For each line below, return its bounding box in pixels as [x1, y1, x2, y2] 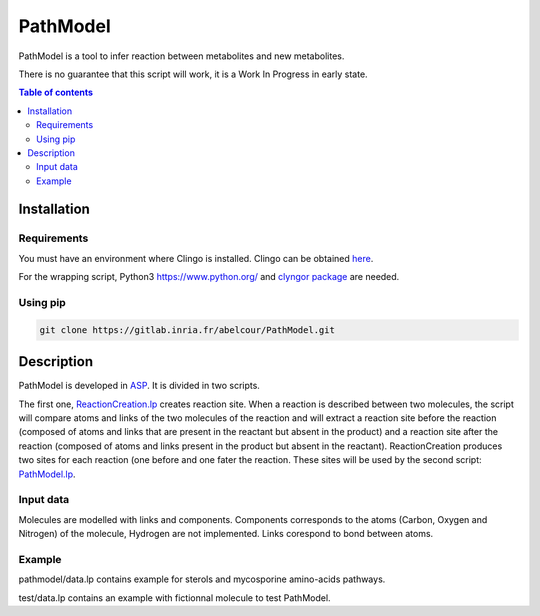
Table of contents [18, 86, 94, 99]
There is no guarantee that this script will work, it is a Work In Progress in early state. [18, 68, 369, 80]
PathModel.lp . [18, 468, 76, 480]
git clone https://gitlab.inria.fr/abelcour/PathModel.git [39, 324, 335, 335]
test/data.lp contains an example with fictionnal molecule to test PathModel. [18, 591, 331, 604]
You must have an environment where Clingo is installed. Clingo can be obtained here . [18, 252, 374, 264]
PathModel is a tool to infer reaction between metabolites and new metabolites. [18, 50, 345, 62]
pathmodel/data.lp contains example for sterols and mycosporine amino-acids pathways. [18, 573, 386, 585]
